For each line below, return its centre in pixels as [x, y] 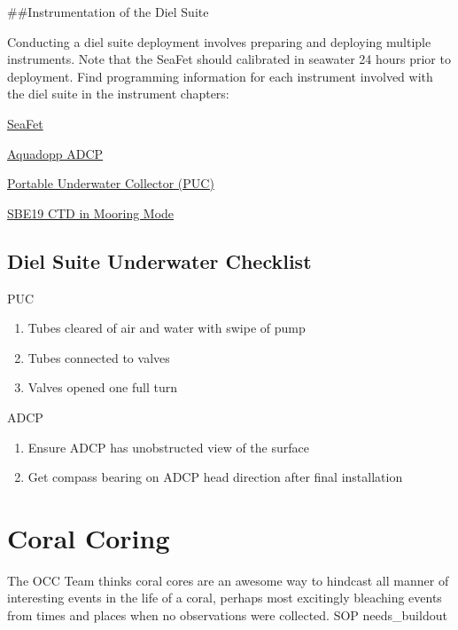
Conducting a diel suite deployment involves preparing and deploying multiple [219, 41]
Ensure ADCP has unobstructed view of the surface [168, 447]
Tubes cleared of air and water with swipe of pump [167, 328]
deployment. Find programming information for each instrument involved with [220, 76]
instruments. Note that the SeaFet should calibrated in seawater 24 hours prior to [229, 59]
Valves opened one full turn [102, 387]
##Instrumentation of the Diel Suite [108, 12]
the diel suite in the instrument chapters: [118, 94]
